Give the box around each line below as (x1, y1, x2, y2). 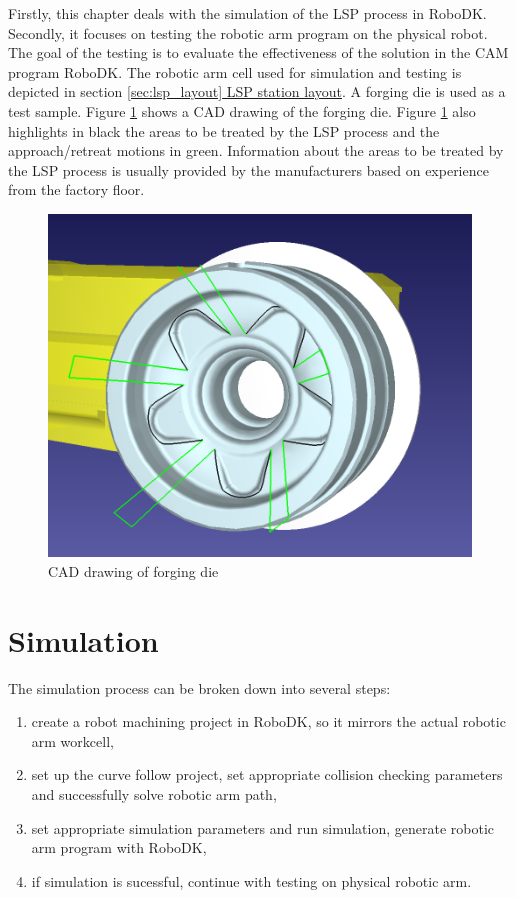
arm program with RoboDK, (31, 837, 207, 858)
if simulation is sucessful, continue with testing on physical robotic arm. (31, 870, 472, 891)
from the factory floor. (8, 179, 145, 200)
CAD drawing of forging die (48, 560, 219, 581)
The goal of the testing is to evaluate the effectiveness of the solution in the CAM (8, 42, 509, 63)
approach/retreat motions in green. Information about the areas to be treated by (8, 140, 504, 161)
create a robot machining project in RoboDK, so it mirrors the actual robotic (31, 711, 506, 732)
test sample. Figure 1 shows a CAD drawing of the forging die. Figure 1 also (8, 100, 476, 121)
